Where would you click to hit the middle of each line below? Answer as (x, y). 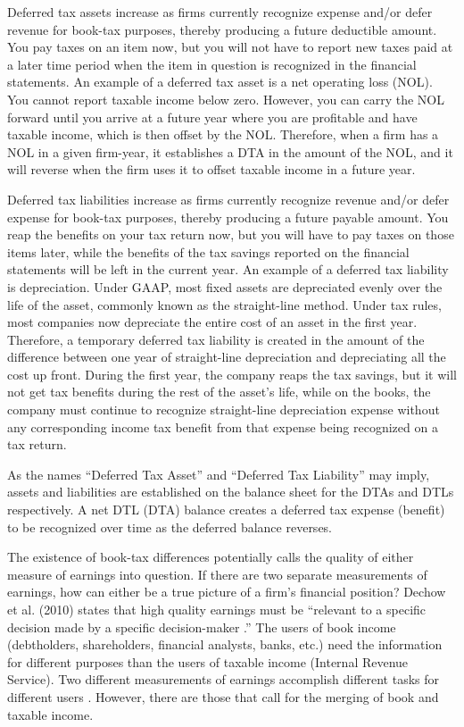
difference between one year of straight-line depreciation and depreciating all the (227, 357)
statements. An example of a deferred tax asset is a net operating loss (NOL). (220, 82)
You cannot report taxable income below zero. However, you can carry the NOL (226, 99)
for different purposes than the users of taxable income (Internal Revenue (208, 661)
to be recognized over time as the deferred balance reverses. (170, 526)
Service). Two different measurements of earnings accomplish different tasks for (224, 679)
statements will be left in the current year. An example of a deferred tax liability (228, 269)
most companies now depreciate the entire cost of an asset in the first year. (212, 322)
